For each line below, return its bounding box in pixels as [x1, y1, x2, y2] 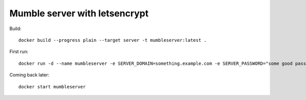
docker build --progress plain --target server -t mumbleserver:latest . [18, 37, 207, 43]
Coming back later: [9, 72, 49, 78]
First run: [9, 48, 29, 55]
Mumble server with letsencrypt [9, 8, 149, 19]
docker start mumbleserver [18, 84, 86, 89]
